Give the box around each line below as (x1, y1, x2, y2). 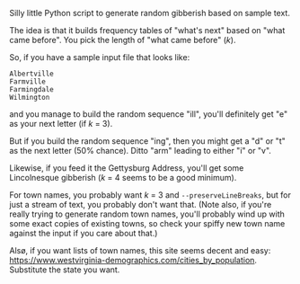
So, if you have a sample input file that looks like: (9, 52, 190, 62)
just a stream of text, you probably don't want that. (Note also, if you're (9, 200, 272, 209)
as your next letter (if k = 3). (9, 119, 113, 129)
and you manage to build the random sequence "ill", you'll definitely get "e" (9, 109, 288, 120)
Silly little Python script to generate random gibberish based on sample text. (9, 8, 290, 18)
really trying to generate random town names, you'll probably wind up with (9, 209, 286, 219)
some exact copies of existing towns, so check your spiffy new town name (9, 218, 286, 228)
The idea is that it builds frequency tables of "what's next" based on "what (9, 25, 286, 35)
